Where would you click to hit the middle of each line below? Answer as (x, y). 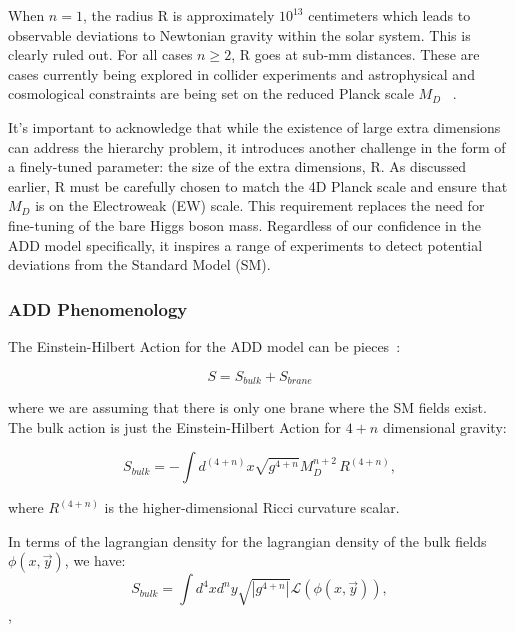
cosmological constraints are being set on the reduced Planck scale (211, 93)
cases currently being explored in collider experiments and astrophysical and (241, 73)
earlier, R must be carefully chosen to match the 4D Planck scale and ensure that (258, 185)
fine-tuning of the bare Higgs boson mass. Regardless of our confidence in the (244, 224)
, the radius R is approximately (178, 15)
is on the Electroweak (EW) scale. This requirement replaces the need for (260, 205)
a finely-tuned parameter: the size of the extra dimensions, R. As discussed (237, 166)
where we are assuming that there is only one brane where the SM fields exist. (247, 406)
